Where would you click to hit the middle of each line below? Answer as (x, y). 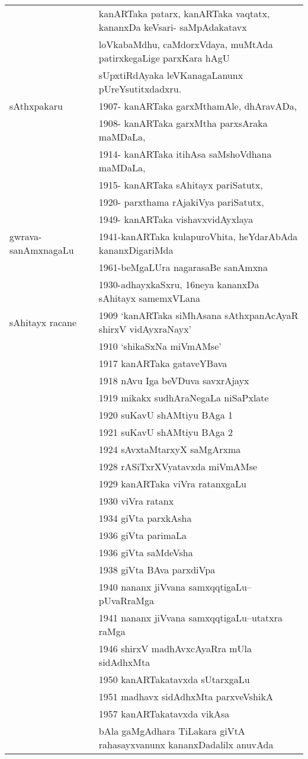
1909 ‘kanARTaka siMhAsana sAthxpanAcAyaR (198, 315)
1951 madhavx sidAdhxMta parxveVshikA (186, 696)
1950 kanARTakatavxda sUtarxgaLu (174, 679)
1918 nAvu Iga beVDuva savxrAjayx (174, 380)
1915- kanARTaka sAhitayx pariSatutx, (181, 185)
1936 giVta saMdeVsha (146, 552)
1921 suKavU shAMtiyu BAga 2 (166, 432)
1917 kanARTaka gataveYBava (163, 363)
